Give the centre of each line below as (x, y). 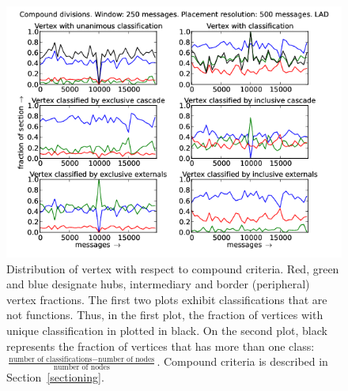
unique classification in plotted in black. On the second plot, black (167, 330)
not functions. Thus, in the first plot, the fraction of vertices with (165, 315)
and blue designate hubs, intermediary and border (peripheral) (158, 284)
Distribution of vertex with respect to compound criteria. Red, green (173, 268)
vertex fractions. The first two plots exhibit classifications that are (167, 299)
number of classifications (51, 359)
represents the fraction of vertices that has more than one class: (161, 346)
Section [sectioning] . (55, 376)
